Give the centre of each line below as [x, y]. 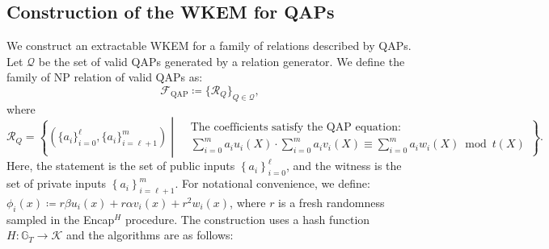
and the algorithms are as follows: [150, 235]
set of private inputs [57, 183]
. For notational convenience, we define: [272, 183]
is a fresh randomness [332, 202]
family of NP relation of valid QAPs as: [105, 77]
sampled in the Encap [61, 219]
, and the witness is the [344, 166]
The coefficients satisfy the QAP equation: [296, 127]
